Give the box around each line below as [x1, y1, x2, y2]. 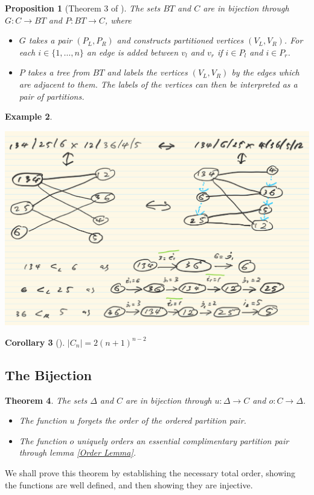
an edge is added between [86, 45, 179, 58]
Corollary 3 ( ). [5, 335, 65, 348]
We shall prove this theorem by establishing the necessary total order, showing [5, 466, 295, 479]
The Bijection [5, 365, 92, 384]
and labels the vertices [107, 66, 188, 79]
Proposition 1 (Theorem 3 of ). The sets [5, 2, 161, 14]
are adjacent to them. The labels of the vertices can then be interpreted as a [19, 77, 298, 90]
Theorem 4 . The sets [5, 393, 88, 406]
